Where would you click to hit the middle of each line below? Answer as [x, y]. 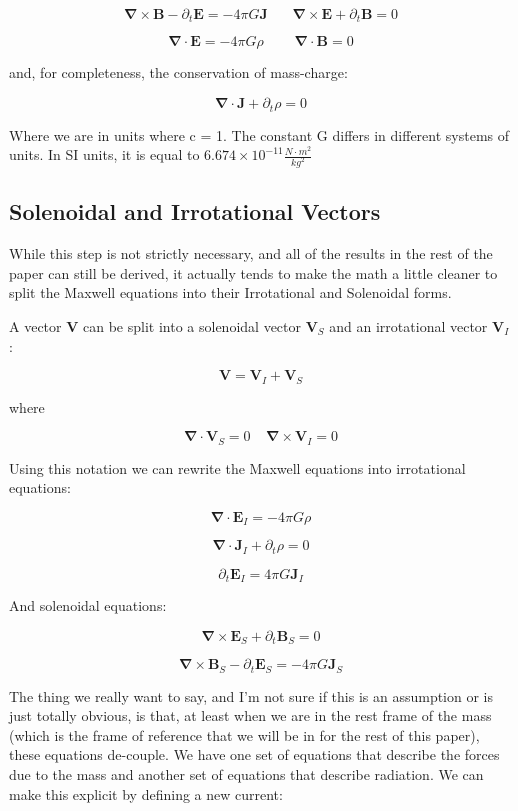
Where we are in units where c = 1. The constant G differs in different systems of [259, 134]
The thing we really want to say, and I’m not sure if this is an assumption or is [251, 695]
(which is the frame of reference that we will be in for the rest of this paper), [244, 734]
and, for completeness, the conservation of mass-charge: [178, 72]
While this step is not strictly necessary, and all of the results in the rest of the [251, 253]
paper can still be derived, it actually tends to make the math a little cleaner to [253, 272]
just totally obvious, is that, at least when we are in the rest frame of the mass [250, 715]
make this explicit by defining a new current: [146, 793]
